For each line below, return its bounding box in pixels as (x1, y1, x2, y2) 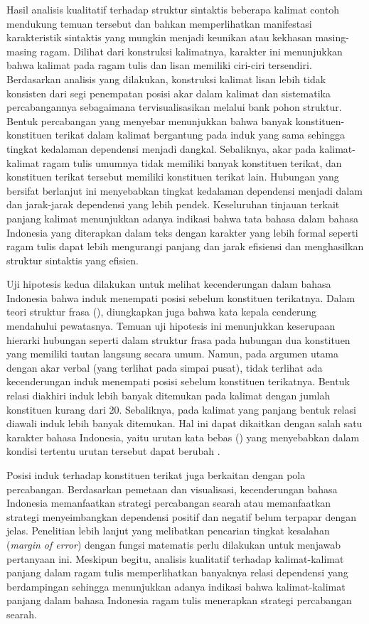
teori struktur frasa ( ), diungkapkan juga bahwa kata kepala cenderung (6, 304, 316, 319)
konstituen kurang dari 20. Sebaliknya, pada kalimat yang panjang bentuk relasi (6, 402, 356, 416)
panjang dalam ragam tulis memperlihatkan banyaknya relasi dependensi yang (6, 565, 348, 580)
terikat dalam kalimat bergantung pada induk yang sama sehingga (55, 127, 345, 142)
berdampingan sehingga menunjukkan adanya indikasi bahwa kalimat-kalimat (6, 579, 346, 593)
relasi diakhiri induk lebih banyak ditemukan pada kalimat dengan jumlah (6, 388, 331, 403)
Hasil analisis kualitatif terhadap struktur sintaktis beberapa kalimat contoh (6, 2, 340, 16)
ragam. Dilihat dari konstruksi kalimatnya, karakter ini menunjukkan (40, 43, 343, 58)
